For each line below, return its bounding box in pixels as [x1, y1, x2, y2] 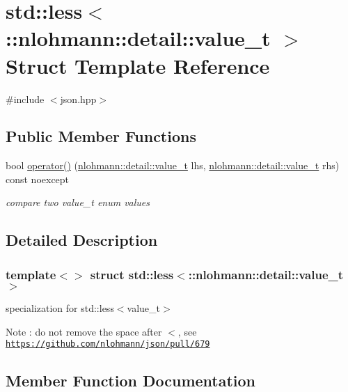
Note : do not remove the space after [6, 324, 162, 338]
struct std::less [90, 265, 174, 283]
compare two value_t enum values [6, 195, 150, 210]
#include [6, 91, 45, 106]
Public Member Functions [6, 125, 196, 147]
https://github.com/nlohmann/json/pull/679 [6, 339, 210, 350]
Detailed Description [6, 229, 158, 251]
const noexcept [6, 171, 70, 186]
